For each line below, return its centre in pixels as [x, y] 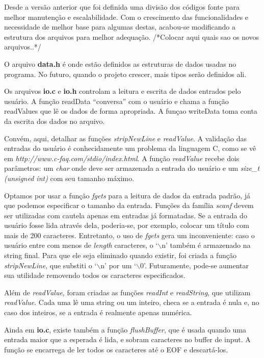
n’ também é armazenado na [206, 245]
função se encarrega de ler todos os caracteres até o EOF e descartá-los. [116, 349]
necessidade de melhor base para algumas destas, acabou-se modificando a [120, 27]
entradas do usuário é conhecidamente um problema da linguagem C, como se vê [130, 148]
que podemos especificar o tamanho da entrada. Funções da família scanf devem [129, 205]
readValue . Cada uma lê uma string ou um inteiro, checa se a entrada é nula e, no [132, 302]
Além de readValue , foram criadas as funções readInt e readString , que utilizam [127, 292]
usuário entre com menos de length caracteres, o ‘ [81, 245]
